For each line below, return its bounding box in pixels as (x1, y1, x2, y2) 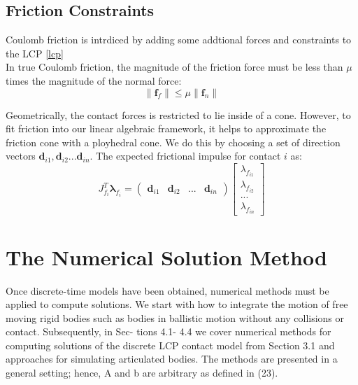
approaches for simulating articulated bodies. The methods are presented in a (6, 351, 338, 366)
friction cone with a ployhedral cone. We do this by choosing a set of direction (6, 134, 341, 149)
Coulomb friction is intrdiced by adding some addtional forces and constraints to (6, 32, 352, 47)
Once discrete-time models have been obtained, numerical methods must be (6, 283, 329, 297)
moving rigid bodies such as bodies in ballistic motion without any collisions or (6, 310, 345, 325)
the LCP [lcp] (6, 45, 64, 60)
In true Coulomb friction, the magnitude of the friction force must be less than (6, 59, 343, 74)
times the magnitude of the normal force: (6, 73, 182, 87)
